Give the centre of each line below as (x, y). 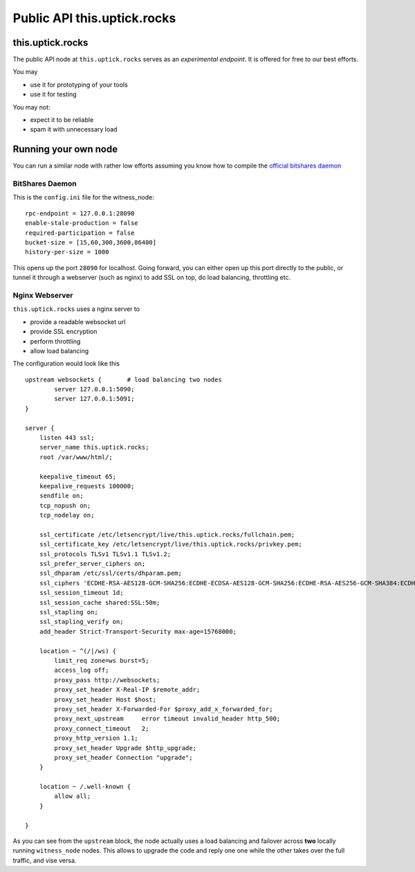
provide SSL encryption (64, 332)
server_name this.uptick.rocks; (94, 447)
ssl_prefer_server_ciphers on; (92, 564)
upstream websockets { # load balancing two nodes (124, 380)
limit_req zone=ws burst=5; (102, 660)
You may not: (32, 107)
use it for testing (53, 94)
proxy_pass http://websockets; (107, 680)
